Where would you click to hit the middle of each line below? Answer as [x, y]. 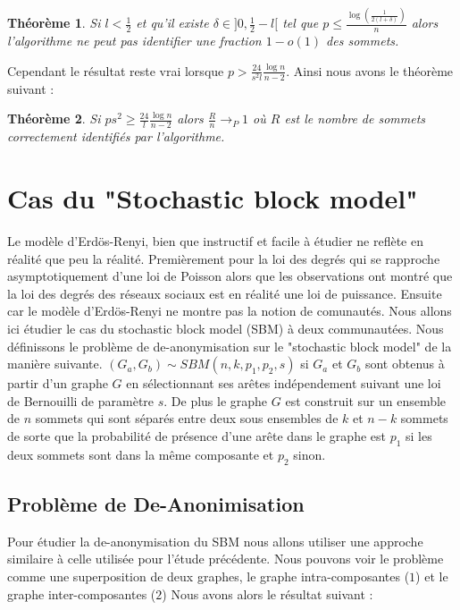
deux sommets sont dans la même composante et [141, 454]
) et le [432, 576]
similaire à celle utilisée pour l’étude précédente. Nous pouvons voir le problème [226, 559]
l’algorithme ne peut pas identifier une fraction [134, 41]
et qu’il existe [172, 23]
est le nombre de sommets [355, 119]
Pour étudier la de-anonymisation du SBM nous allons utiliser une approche [215, 541]
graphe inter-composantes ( [82, 593]
